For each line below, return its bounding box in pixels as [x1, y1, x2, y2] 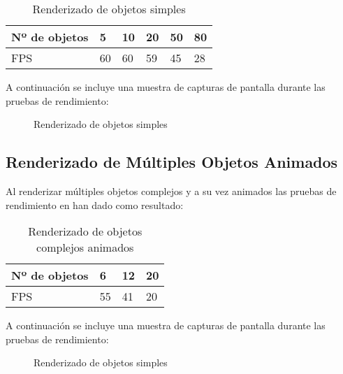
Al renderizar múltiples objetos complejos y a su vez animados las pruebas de [6, 183, 337, 198]
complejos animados [36, 239, 134, 256]
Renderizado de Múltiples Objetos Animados [6, 151, 338, 173]
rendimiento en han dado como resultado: [6, 197, 184, 212]
